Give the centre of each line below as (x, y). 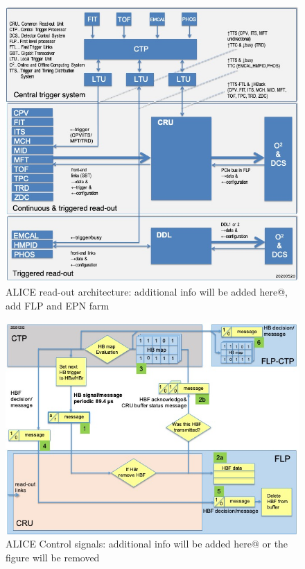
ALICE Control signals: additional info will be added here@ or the (147, 544)
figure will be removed (53, 557)
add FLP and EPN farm (58, 305)
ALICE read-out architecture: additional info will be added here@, (147, 292)
